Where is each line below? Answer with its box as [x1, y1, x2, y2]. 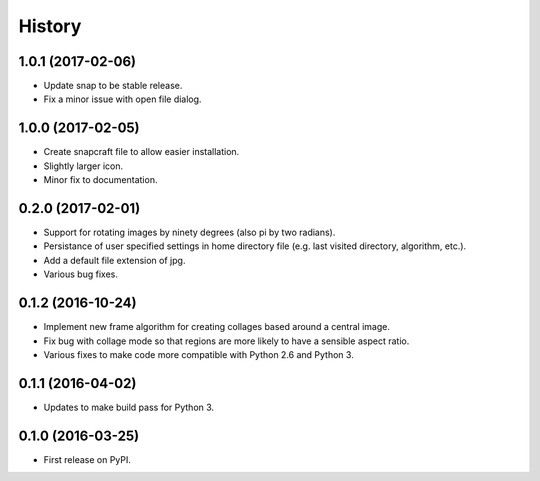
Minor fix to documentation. [43, 174, 158, 186]
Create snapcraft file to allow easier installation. [43, 146, 240, 158]
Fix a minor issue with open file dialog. [43, 93, 202, 105]
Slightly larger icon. [43, 160, 124, 172]
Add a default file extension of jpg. [43, 254, 186, 266]
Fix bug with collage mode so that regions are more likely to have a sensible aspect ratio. [43, 335, 410, 347]
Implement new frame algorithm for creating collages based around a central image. [43, 321, 390, 333]
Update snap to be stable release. [43, 80, 183, 92]
